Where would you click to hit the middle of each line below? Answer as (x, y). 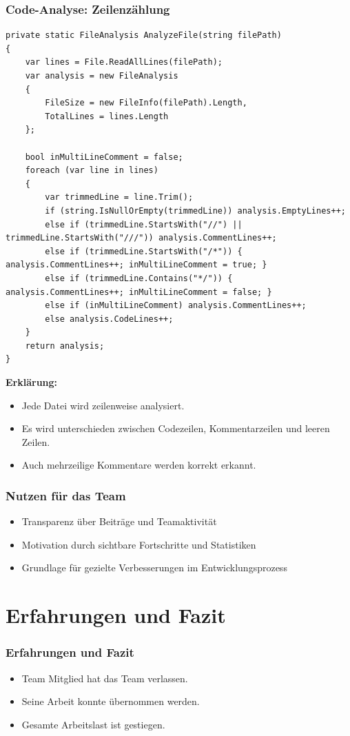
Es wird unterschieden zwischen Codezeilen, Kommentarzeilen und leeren (176, 428)
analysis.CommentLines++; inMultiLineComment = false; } (139, 292)
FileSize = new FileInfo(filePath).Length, (146, 103)
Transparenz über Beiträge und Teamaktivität (119, 521)
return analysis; (65, 346)
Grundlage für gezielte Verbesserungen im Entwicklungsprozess (154, 568)
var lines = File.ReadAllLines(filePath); (124, 62)
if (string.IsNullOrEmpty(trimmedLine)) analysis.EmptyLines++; (195, 211)
